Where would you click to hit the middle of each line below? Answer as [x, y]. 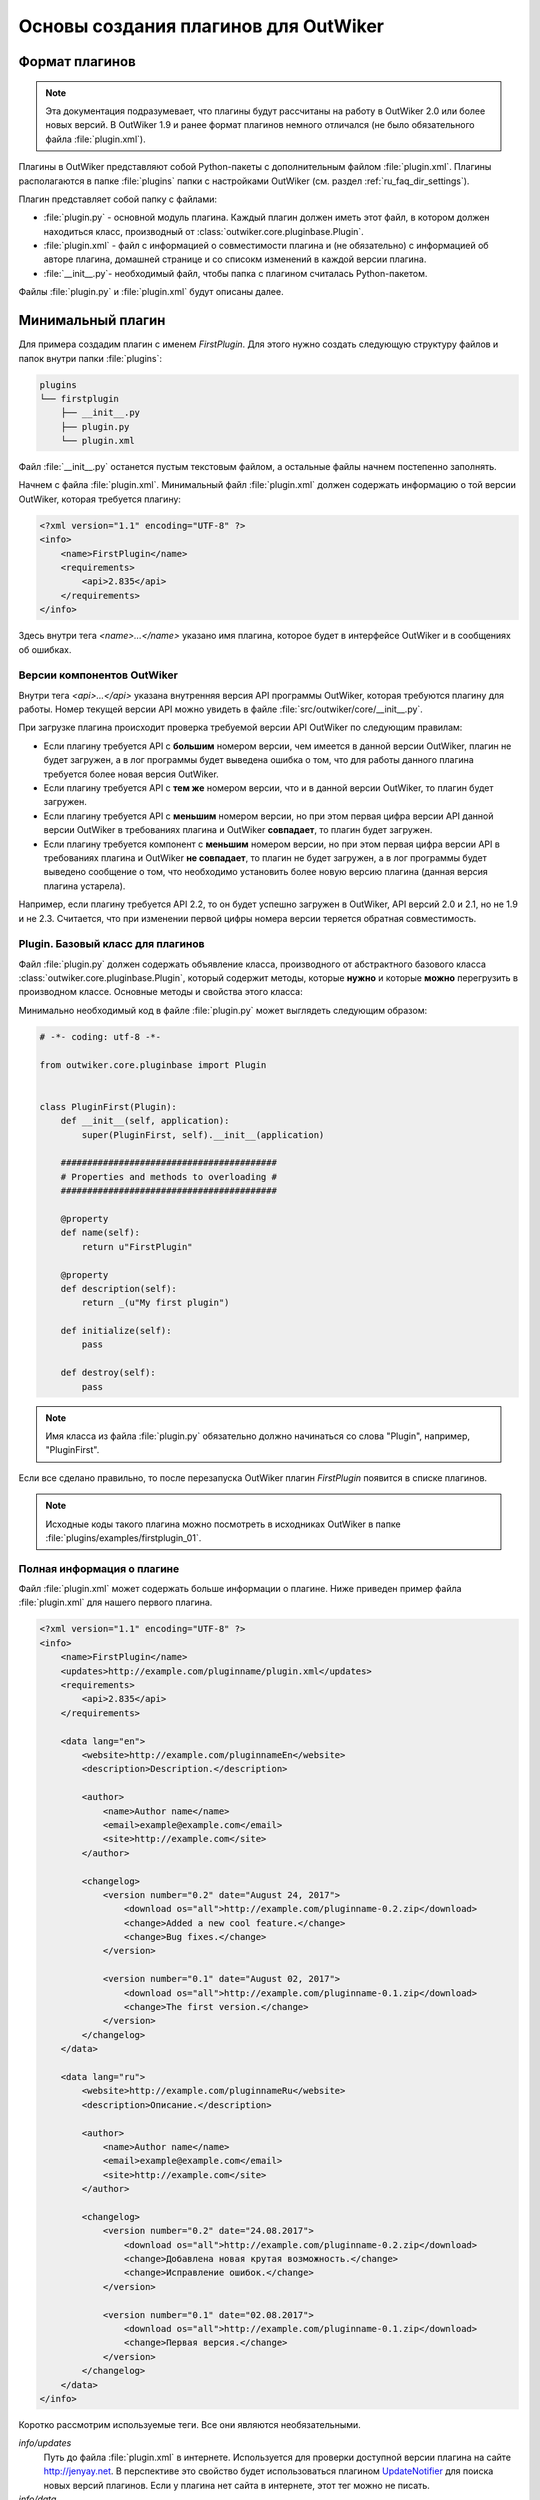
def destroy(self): [108, 1373]
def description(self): [118, 1288]
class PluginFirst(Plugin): [108, 1106]
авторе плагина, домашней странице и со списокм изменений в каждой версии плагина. [235, 259]
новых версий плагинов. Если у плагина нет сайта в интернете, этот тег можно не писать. [236, 2485]
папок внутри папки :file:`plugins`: [90, 358]
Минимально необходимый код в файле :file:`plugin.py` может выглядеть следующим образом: [223, 1010]
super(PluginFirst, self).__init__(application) [203, 1134]
